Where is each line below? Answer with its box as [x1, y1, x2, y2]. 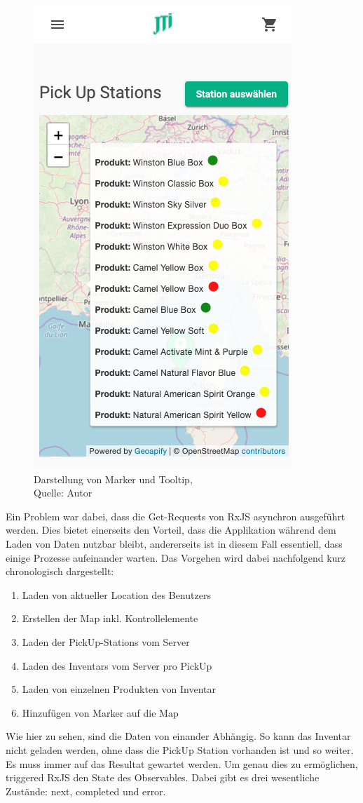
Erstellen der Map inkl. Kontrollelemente [22, 611, 198, 626]
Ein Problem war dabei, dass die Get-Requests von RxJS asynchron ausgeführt [6, 508, 345, 523]
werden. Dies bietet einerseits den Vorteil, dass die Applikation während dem [6, 522, 336, 537]
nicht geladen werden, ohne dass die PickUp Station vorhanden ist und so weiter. [6, 742, 354, 757]
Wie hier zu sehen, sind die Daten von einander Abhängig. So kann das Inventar [6, 729, 351, 743]
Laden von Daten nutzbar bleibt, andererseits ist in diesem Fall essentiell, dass [6, 536, 343, 551]
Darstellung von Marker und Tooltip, [34, 471, 193, 486]
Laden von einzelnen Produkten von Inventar [22, 682, 217, 696]
